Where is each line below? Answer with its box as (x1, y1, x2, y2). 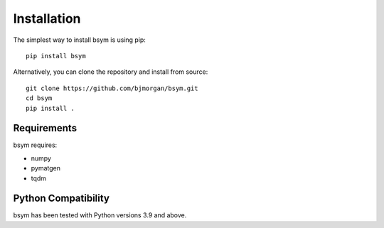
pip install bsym (26, 52, 86, 60)
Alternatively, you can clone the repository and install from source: (13, 67, 208, 76)
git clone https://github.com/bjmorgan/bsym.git (26, 84, 198, 92)
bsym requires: (13, 141, 58, 149)
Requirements (13, 122, 78, 134)
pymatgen (31, 164, 60, 173)
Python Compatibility (13, 192, 110, 205)
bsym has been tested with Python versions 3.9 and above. (13, 211, 187, 219)
